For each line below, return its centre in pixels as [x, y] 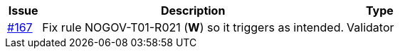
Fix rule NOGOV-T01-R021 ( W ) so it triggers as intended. [193, 27]
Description [193, 11]
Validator [370, 27]
